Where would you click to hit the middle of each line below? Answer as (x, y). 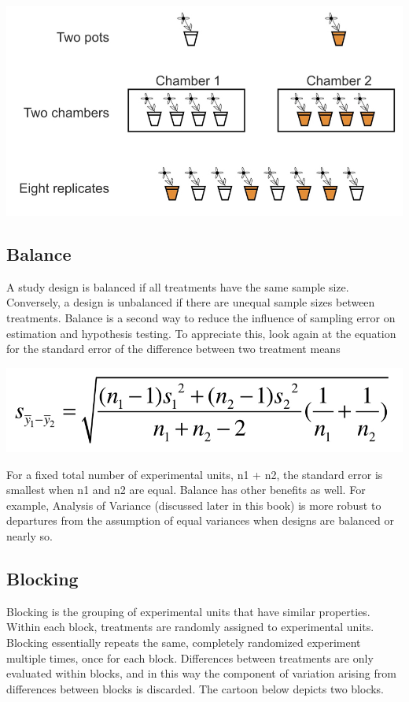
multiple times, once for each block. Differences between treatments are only (190, 657)
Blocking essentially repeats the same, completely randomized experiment (184, 642)
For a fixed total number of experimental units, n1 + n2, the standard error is (195, 474)
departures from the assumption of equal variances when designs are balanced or (201, 520)
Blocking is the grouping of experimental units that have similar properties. (188, 611)
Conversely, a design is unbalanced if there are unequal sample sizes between (191, 302)
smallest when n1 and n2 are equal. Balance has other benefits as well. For (186, 490)
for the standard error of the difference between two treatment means (173, 349)
